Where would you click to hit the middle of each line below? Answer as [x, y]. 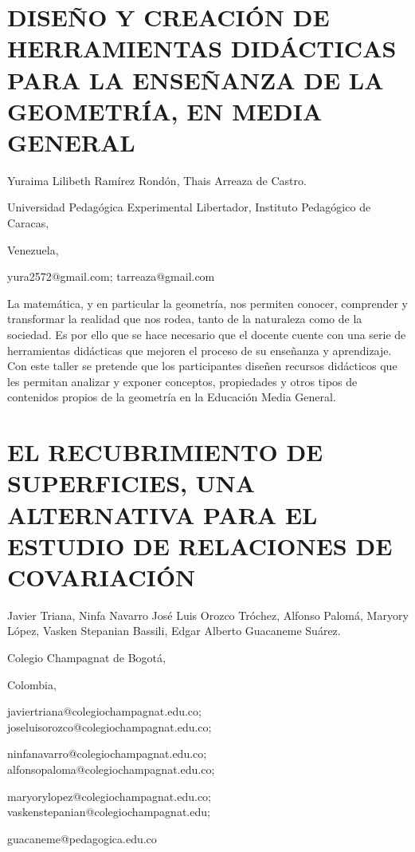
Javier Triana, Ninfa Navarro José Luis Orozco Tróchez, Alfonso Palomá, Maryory [208, 615]
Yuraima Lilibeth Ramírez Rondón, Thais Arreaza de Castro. [157, 180]
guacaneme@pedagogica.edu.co [82, 838]
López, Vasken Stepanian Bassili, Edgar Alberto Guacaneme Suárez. [174, 631]
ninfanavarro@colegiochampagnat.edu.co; [107, 753]
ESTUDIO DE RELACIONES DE [200, 545]
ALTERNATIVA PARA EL [162, 514]
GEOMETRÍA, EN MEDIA [165, 110]
